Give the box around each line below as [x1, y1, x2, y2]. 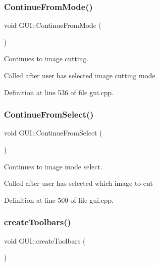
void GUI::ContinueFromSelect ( [4, 128, 102, 138]
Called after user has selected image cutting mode [4, 70, 156, 80]
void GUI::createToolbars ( [4, 235, 86, 246]
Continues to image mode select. [4, 161, 103, 171]
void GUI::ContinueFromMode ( [4, 20, 102, 30]
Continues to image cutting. [4, 53, 89, 64]
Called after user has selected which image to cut [4, 178, 153, 188]
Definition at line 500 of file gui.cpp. [4, 194, 114, 205]
